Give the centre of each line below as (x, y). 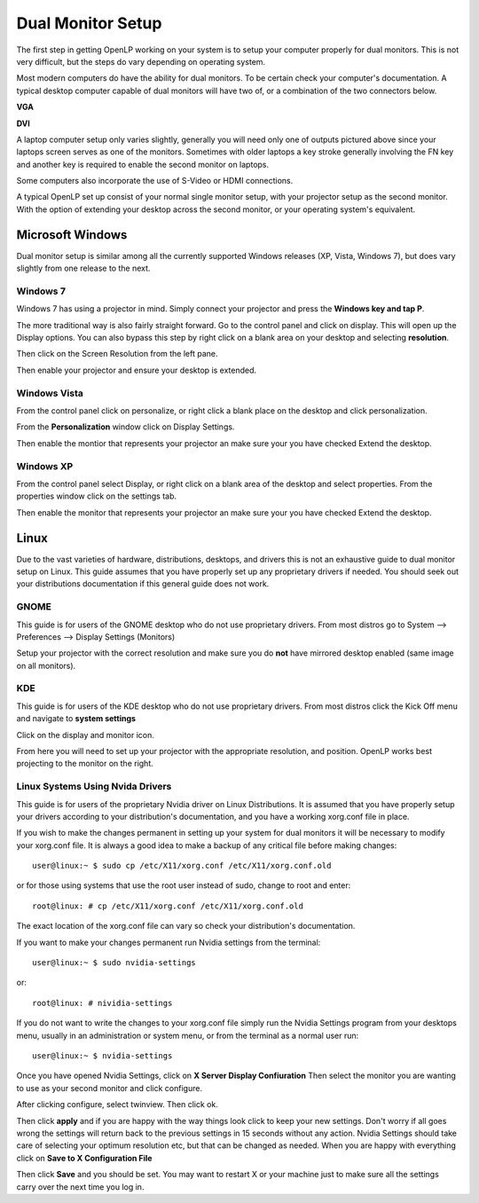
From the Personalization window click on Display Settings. (126, 427)
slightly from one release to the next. (83, 268)
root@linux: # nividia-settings (102, 1003)
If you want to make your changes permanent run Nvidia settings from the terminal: (169, 942)
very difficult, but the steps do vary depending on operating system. (141, 61)
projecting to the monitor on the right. (85, 764)
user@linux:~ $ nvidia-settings (102, 1056)
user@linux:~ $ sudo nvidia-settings (114, 963)
